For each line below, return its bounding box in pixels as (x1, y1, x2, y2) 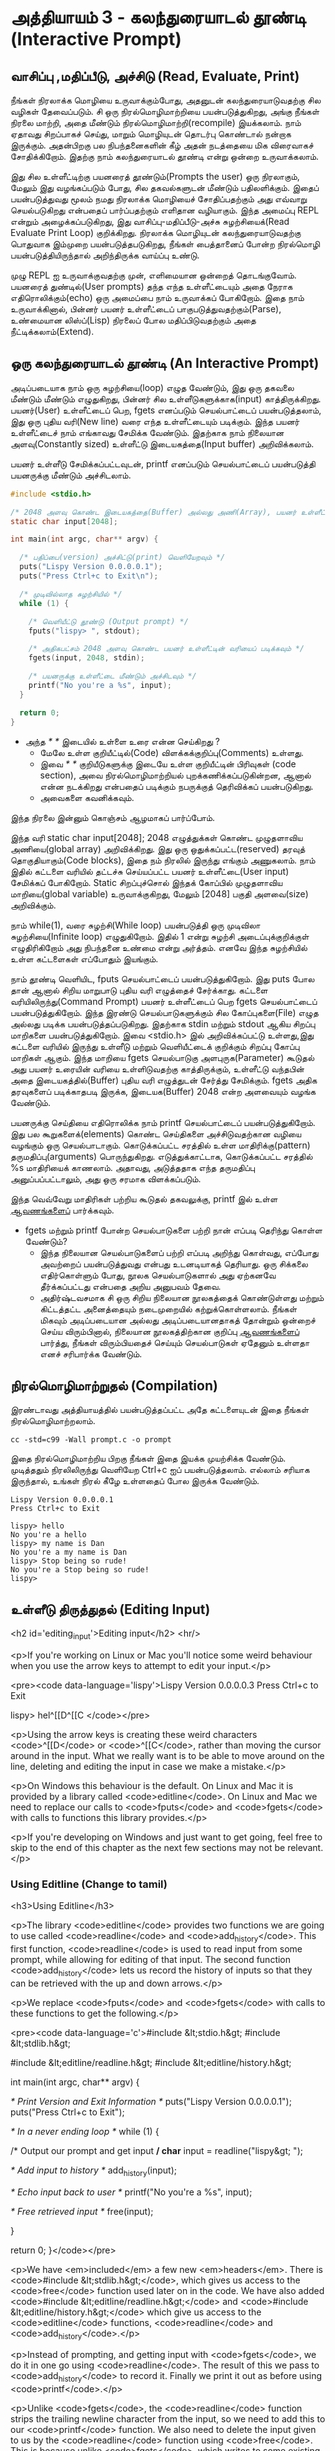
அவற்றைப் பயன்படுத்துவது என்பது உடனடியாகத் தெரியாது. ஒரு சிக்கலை (39, 1257, 308, 1270)
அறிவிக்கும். (10, 899, 57, 911)
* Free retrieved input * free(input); (10, 2205, 154, 2217)
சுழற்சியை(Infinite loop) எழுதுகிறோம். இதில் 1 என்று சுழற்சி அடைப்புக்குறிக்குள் (10, 930, 310, 942)
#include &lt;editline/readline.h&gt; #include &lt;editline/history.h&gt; (10, 2056, 292, 2068)
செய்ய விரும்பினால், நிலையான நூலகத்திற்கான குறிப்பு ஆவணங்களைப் (39, 1325, 300, 1337)
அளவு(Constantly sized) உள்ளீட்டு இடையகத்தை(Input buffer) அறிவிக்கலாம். (10, 437, 315, 450)
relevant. (287, 1841, 324, 1853)
